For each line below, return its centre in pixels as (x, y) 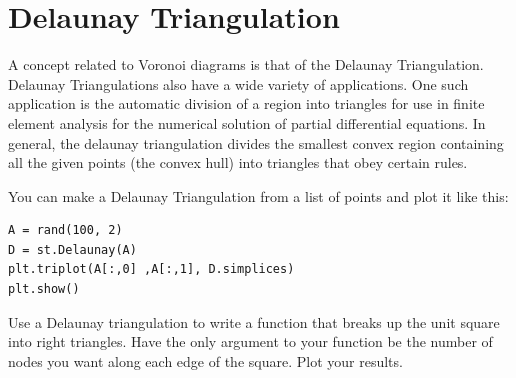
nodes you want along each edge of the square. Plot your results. (205, 360)
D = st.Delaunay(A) (72, 249)
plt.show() (44, 289)
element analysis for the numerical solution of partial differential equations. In (247, 122)
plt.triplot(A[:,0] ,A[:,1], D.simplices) (151, 269)
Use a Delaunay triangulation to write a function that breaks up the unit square (254, 321)
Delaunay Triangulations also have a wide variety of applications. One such (238, 83)
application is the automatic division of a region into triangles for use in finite (246, 103)
